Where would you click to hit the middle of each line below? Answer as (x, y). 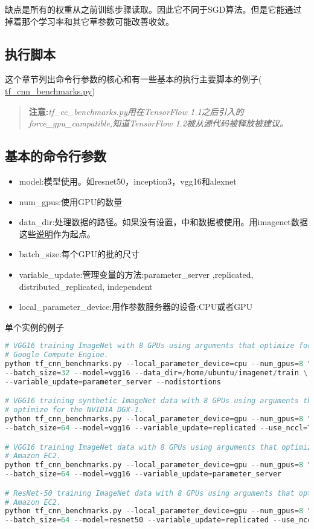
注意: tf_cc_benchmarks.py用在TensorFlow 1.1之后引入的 (136, 111)
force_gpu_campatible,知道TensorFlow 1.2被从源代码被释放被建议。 (158, 123)
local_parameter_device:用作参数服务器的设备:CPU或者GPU (136, 307)
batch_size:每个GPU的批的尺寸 (79, 254)
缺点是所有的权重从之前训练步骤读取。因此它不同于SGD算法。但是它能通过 (153, 9)
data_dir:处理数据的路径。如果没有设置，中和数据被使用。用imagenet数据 (163, 222)
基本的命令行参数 (56, 156)
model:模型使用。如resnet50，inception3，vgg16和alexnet (128, 181)
